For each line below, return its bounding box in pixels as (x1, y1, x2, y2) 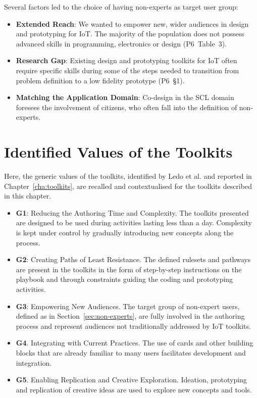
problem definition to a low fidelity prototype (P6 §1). (16, 75, 185, 85)
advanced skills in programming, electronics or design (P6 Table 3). (16, 38, 227, 48)
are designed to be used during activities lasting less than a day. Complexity (16, 217, 252, 228)
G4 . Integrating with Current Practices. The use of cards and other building (16, 337, 253, 348)
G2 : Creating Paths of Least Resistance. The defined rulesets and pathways (16, 254, 251, 265)
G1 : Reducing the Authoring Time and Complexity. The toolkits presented (16, 207, 249, 218)
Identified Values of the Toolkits (4, 141, 233, 162)
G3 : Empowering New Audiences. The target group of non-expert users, (16, 301, 240, 311)
